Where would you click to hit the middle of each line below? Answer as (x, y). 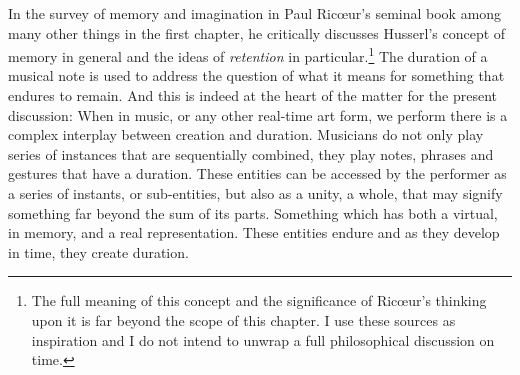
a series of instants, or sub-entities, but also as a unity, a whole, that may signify (255, 193)
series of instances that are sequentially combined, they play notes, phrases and (251, 153)
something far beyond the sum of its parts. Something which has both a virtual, (253, 212)
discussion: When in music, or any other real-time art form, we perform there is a (258, 114)
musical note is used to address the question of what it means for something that (256, 75)
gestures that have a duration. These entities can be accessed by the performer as (257, 173)
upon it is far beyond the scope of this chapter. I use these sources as (243, 319)
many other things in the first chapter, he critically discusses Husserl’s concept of (257, 32)
